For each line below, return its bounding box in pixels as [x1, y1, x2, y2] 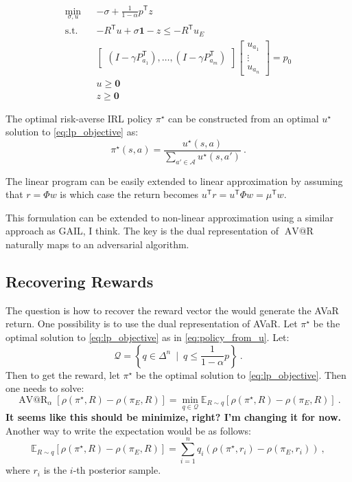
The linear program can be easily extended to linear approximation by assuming [5, 173, 343, 188]
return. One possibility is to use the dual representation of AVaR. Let [5, 316, 298, 331]
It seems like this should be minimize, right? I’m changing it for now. [5, 410, 342, 424]
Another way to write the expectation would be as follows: [5, 423, 251, 437]
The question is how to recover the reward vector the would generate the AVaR [5, 303, 339, 317]
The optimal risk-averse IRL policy [5, 111, 153, 125]
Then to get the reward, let [5, 367, 120, 382]
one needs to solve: [5, 381, 84, 395]
